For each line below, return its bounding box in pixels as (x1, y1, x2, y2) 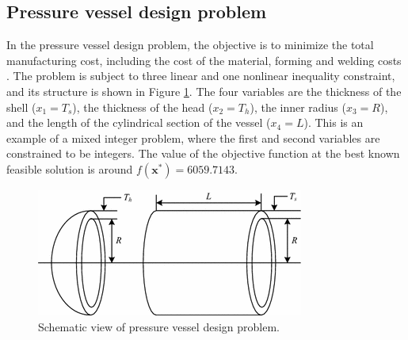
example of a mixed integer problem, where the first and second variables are (6, 129, 380, 146)
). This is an (303, 114, 364, 131)
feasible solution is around (6, 160, 133, 177)
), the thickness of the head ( (72, 98, 213, 115)
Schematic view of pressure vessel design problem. (38, 318, 280, 334)
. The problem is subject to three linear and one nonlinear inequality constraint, (6, 67, 395, 84)
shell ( (6, 98, 36, 115)
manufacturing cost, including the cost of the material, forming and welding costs (6, 52, 402, 68)
